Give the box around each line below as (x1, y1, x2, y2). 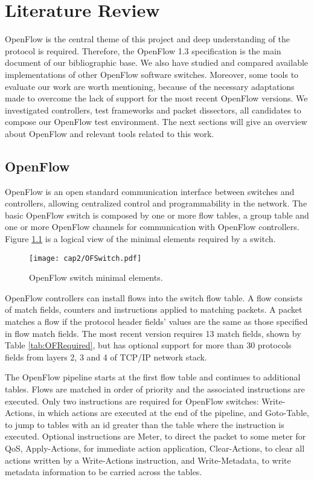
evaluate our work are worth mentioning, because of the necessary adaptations (5, 80, 295, 92)
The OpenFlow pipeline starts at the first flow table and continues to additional (5, 371, 301, 383)
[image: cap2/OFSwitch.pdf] (29, 254, 142, 263)
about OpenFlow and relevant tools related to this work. (5, 127, 214, 139)
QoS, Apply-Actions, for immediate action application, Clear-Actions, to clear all (5, 442, 305, 455)
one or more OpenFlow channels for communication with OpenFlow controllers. (5, 220, 300, 233)
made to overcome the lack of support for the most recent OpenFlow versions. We (5, 92, 308, 104)
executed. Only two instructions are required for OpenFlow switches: (5, 394, 259, 407)
